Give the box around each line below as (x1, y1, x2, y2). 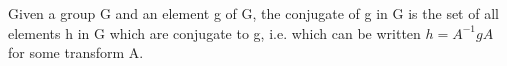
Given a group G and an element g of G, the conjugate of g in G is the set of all (8, 3, 499, 23)
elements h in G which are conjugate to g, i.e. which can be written (8, 22, 421, 43)
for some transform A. (8, 42, 144, 63)
